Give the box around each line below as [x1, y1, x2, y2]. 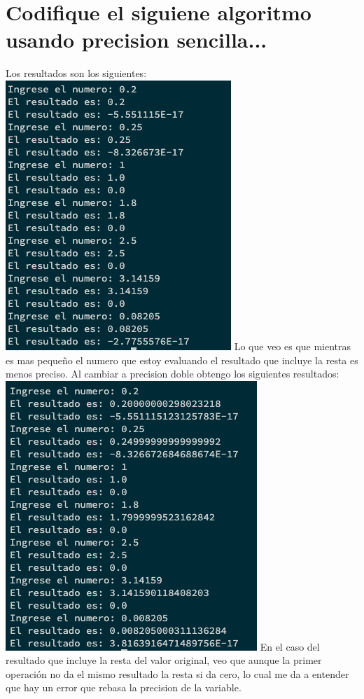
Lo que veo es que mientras [234, 338, 351, 353]
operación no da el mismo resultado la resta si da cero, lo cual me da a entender [6, 666, 349, 681]
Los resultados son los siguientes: [6, 66, 147, 81]
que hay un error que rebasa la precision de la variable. [6, 680, 241, 695]
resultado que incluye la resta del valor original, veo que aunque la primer [6, 653, 322, 667]
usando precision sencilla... [6, 25, 267, 54]
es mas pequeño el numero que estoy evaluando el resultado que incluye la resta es [6, 352, 358, 367]
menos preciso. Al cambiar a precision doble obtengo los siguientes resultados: [6, 366, 339, 381]
